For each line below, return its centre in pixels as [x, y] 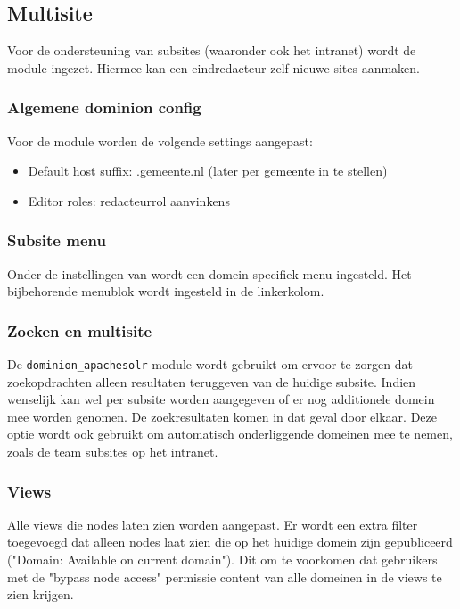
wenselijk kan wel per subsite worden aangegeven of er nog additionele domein [221, 399]
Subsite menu [57, 240]
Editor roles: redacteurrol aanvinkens [129, 200]
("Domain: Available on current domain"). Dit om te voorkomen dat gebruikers [222, 560]
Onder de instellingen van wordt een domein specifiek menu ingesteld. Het [209, 273]
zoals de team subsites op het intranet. [113, 452]
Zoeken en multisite [80, 330]
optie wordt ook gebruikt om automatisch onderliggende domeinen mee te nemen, [230, 434]
